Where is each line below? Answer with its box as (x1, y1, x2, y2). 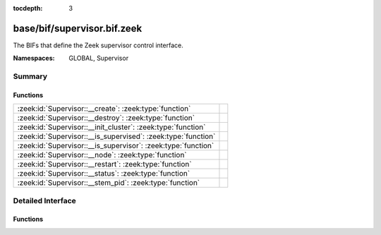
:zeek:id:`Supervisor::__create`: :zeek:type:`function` (17, 104, 191, 114)
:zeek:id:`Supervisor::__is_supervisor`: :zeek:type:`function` (17, 141, 214, 151)
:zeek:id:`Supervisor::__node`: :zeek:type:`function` (17, 150, 187, 160)
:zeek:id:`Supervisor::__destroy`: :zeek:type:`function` (17, 113, 195, 123)
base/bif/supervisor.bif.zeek (13, 22, 143, 35)
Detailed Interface (13, 195, 77, 205)
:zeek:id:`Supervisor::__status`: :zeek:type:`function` (17, 169, 190, 179)
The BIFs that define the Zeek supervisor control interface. (13, 41, 183, 49)
